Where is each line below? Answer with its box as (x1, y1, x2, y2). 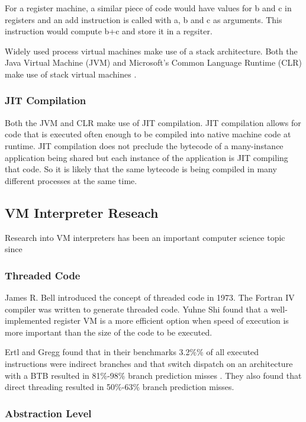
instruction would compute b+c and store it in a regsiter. (5, 25, 212, 37)
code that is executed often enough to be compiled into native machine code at (5, 128, 291, 140)
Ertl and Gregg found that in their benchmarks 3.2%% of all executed (5, 346, 259, 358)
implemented (5, 314, 51, 327)
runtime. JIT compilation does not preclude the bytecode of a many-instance (5, 139, 284, 152)
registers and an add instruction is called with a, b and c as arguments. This (5, 13, 282, 25)
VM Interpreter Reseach (5, 203, 159, 221)
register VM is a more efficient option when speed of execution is (53, 314, 289, 327)
